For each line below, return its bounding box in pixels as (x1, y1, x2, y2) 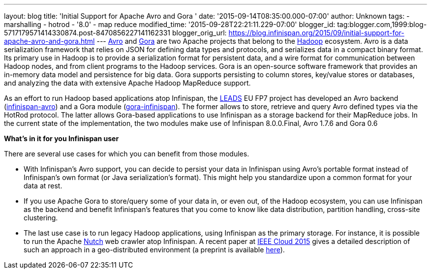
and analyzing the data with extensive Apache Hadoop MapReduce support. (4, 79, 251, 87)
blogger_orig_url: (172, 29, 227, 37)
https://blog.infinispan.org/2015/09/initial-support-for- (228, 29, 404, 37)
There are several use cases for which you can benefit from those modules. (4, 150, 249, 158)
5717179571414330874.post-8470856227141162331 (4, 29, 170, 37)
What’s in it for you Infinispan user (4, 134, 119, 143)
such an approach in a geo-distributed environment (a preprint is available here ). (24, 245, 285, 254)
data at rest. (24, 182, 62, 190)
